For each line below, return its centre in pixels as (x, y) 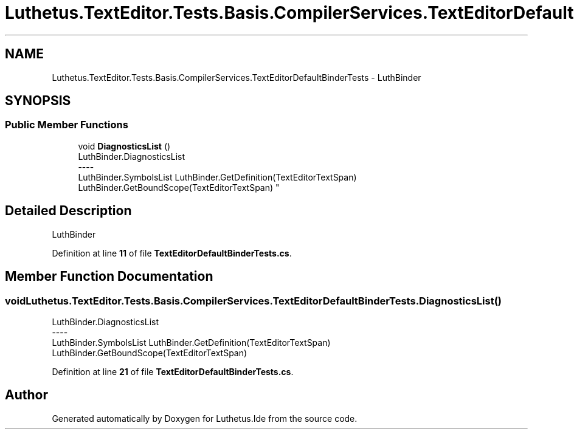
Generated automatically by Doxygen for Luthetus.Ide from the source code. (205, 418)
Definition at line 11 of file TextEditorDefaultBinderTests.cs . (172, 253)
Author (26, 395)
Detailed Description (68, 211)
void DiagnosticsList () (124, 146)
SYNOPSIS (38, 101)
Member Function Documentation (109, 277)
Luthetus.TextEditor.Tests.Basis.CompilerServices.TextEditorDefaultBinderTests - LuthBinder (237, 77)
